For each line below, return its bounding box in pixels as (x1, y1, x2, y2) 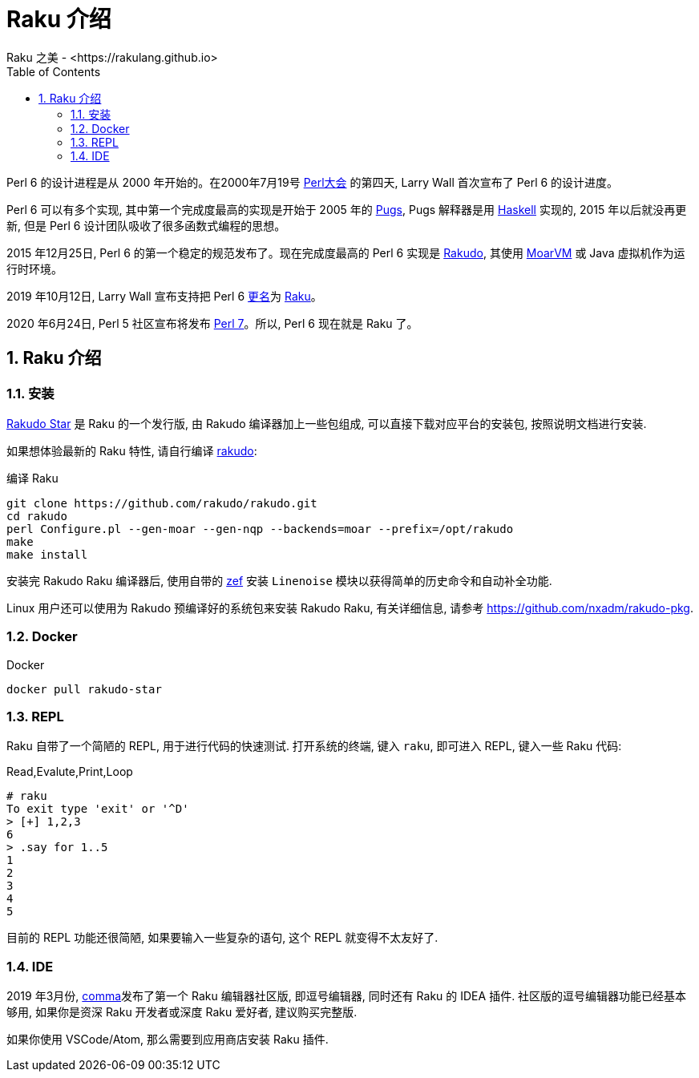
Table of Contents (6, 64, 101, 79)
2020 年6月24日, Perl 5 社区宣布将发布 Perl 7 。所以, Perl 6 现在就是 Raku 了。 (6, 316, 418, 330)
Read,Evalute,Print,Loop (6, 765, 133, 779)
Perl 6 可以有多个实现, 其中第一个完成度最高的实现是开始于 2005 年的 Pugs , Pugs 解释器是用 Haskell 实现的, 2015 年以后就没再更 (6, 202, 687, 216)
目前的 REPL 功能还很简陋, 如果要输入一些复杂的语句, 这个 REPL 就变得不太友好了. (6, 931, 438, 945)
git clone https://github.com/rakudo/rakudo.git (6, 496, 317, 510)
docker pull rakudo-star (6, 682, 162, 696)
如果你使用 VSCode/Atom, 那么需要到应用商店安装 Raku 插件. (6, 1032, 329, 1047)
